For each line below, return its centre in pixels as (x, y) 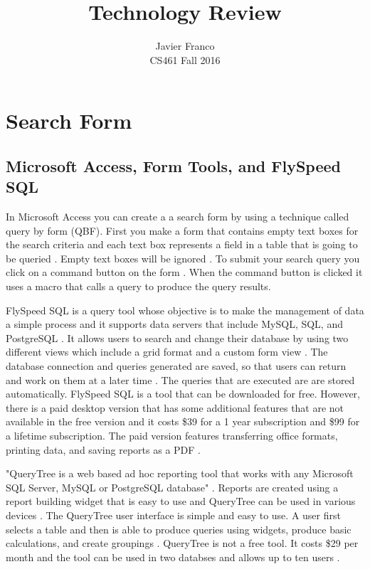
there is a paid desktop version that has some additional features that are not (175, 407)
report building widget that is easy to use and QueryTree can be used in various (181, 501)
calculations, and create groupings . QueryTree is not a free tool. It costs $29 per (182, 543)
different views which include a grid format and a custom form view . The (167, 352)
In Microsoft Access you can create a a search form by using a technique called (178, 217)
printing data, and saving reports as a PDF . (103, 449)
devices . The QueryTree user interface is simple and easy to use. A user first (173, 515)
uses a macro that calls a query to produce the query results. (138, 286)
